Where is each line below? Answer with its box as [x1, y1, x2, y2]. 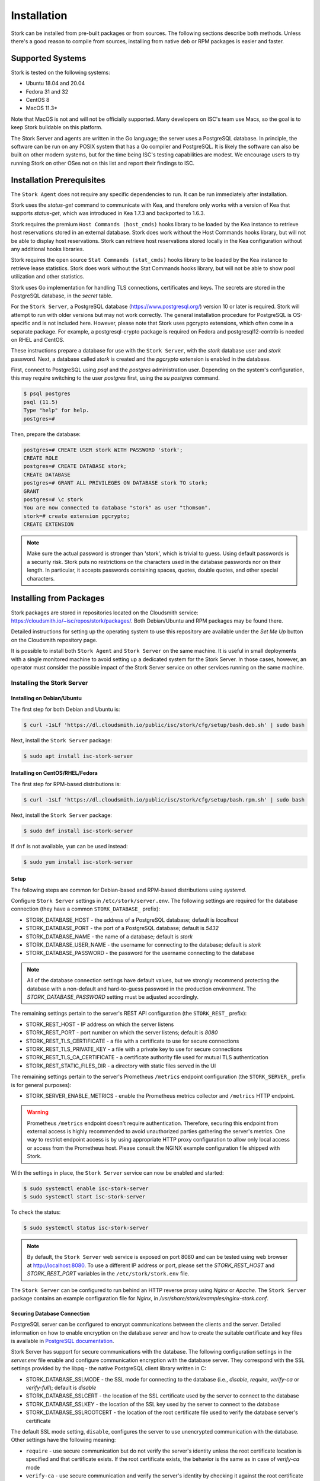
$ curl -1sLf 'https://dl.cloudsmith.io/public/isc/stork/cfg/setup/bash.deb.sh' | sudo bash [23, 722, 305, 728]
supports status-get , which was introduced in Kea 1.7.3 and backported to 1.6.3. [11, 210, 206, 217]
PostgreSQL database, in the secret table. [11, 292, 113, 299]
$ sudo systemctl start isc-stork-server [23, 1194, 146, 1200]
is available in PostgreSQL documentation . [11, 1338, 114, 1345]
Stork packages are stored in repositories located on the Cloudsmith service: [11, 609, 199, 616]
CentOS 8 [25, 97, 50, 104]
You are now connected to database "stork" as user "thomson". [23, 504, 212, 511]
